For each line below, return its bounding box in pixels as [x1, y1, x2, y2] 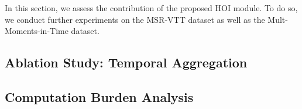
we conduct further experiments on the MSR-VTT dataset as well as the [5, 13, 265, 25]
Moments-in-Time [5, 25, 68, 37]
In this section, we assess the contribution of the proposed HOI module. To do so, [5, 2, 298, 13]
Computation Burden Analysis [5, 87, 194, 105]
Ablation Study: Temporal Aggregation [5, 53, 248, 71]
